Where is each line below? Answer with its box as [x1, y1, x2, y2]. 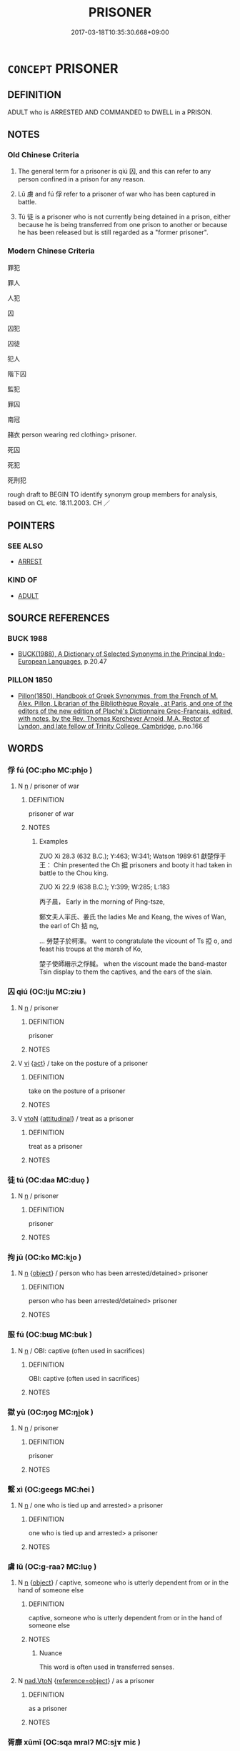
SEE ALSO [7, 541, 44, 551]
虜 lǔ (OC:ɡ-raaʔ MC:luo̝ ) [7, 1562, 97, 1572]
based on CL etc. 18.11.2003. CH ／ [7, 498, 111, 507]
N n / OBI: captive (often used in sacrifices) [17, 1346, 145, 1355]
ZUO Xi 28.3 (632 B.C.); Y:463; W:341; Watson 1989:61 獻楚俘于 [39, 852, 226, 861]
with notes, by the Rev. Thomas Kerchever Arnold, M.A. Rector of [17, 714, 210, 722]
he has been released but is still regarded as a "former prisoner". [17, 228, 209, 236]
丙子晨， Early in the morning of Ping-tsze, [39, 897, 166, 906]
